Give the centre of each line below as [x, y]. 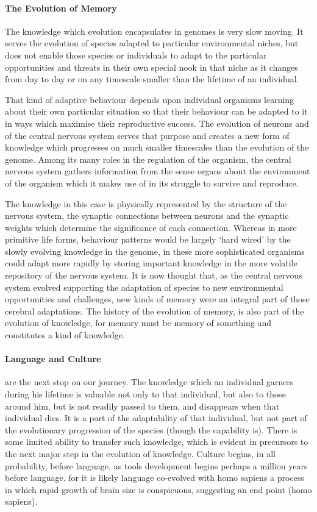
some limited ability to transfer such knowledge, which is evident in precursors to [157, 442]
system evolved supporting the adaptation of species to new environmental [144, 287]
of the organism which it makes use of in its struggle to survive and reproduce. [152, 183]
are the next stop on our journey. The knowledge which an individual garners [149, 382]
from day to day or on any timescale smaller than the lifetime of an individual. [152, 79]
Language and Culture [53, 359]
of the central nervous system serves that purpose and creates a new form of [147, 135]
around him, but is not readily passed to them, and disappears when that [142, 406]
